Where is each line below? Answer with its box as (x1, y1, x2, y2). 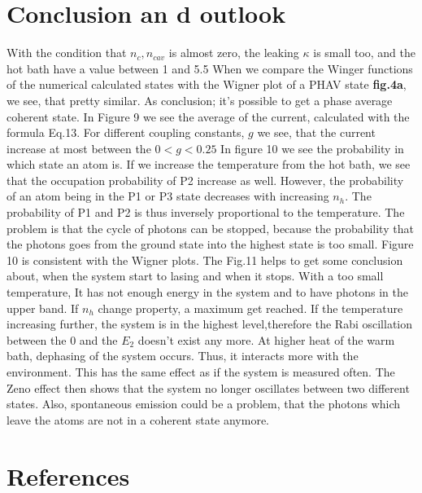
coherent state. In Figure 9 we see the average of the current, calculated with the (7, 108, 410, 125)
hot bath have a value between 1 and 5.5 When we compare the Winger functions (7, 59, 413, 77)
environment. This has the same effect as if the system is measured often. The (7, 363, 395, 380)
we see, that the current (257, 124, 376, 141)
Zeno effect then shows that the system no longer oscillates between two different (7, 379, 410, 396)
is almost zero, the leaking (168, 44, 299, 61)
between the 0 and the (7, 331, 118, 348)
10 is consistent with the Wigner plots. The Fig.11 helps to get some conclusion (7, 251, 403, 268)
